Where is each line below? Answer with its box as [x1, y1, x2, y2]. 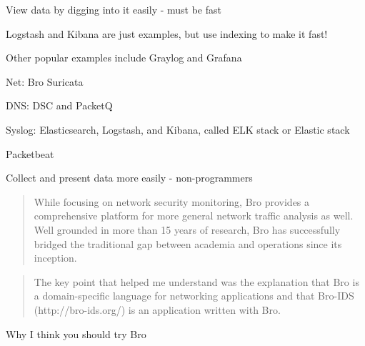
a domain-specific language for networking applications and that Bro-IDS [34, 288, 354, 303]
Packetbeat [6, 146, 54, 161]
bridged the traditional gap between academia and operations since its [34, 236, 342, 251]
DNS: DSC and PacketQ [6, 98, 113, 113]
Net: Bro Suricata [6, 74, 84, 89]
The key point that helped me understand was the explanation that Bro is [34, 274, 359, 289]
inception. [34, 250, 77, 265]
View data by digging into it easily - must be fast [6, 2, 221, 16]
